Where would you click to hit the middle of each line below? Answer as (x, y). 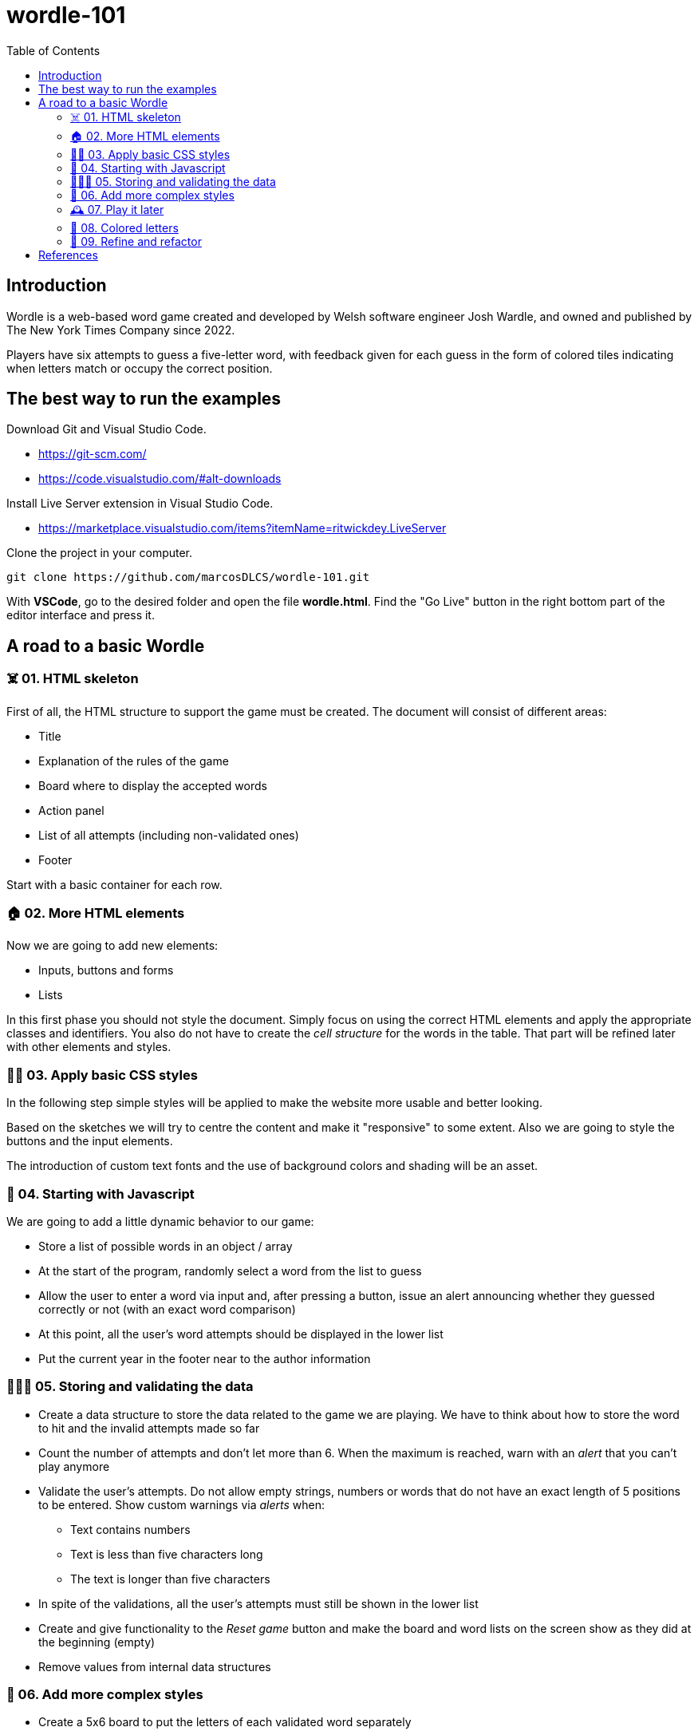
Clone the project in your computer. (100, 553)
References (68, 255)
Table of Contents (53, 50)
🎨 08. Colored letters (124, 227)
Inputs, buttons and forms (106, 970)
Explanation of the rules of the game (134, 761)
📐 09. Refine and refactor (136, 241)
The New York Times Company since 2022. (121, 330)
